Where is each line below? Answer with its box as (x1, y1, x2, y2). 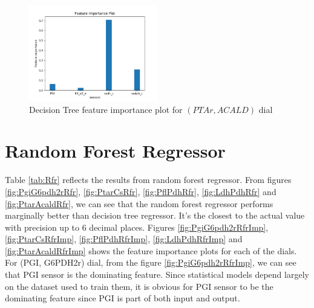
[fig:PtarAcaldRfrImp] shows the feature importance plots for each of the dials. (5, 244, 297, 257)
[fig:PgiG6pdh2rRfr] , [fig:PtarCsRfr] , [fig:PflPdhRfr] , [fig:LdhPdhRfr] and (5, 185, 276, 197)
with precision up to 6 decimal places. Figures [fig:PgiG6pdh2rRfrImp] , (5, 220, 269, 233)
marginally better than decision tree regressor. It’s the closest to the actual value (5, 209, 305, 222)
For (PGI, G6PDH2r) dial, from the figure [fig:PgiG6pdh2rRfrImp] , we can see (5, 256, 296, 269)
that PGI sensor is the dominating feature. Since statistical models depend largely (5, 268, 309, 281)
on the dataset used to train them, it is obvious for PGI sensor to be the (5, 280, 273, 292)
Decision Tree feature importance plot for (29, 103, 183, 115)
